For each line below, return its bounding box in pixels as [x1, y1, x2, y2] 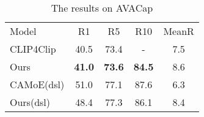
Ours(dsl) [10, 95, 51, 109]
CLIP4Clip [10, 42, 56, 56]
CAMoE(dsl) [10, 77, 65, 91]
